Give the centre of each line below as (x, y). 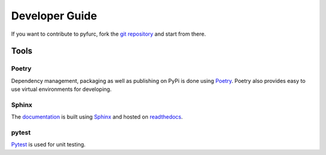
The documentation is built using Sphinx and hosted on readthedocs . (97, 117)
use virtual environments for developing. (61, 89)
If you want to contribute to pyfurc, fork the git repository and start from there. (109, 34)
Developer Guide (54, 16)
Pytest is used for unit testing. (48, 145)
